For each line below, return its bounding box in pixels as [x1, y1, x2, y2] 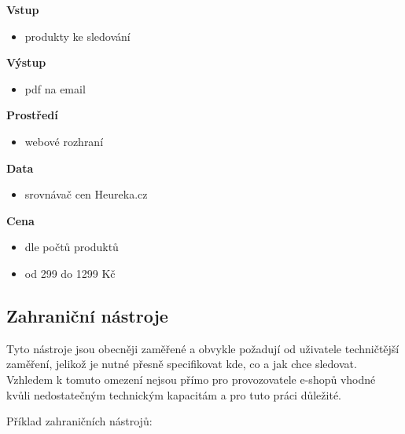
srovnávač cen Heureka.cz [24, 186, 148, 202]
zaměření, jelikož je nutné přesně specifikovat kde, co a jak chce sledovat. [6, 356, 357, 372]
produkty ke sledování [24, 27, 131, 44]
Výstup [6, 54, 46, 71]
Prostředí [6, 107, 58, 123]
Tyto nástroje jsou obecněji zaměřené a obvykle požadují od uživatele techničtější [6, 340, 399, 356]
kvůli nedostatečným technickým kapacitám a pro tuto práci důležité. [6, 386, 341, 403]
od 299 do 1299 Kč [24, 264, 116, 281]
